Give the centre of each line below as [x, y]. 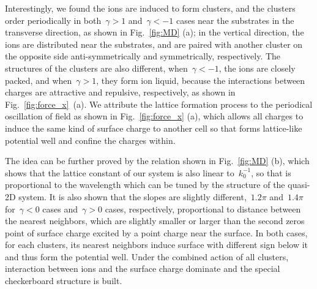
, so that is [271, 172]
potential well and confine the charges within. [90, 140]
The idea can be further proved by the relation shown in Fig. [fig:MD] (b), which [157, 161]
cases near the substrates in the [235, 20]
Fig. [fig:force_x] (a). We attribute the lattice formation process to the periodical [159, 104]
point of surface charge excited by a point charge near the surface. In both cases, [156, 232]
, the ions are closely [257, 68]
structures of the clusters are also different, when [96, 68]
